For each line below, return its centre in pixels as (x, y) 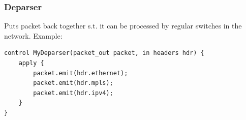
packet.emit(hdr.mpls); (73, 83)
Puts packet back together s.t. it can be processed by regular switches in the (123, 26)
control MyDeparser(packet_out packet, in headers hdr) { (104, 53)
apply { (31, 63)
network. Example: (33, 35)
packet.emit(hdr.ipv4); (73, 93)
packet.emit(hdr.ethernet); (81, 73)
